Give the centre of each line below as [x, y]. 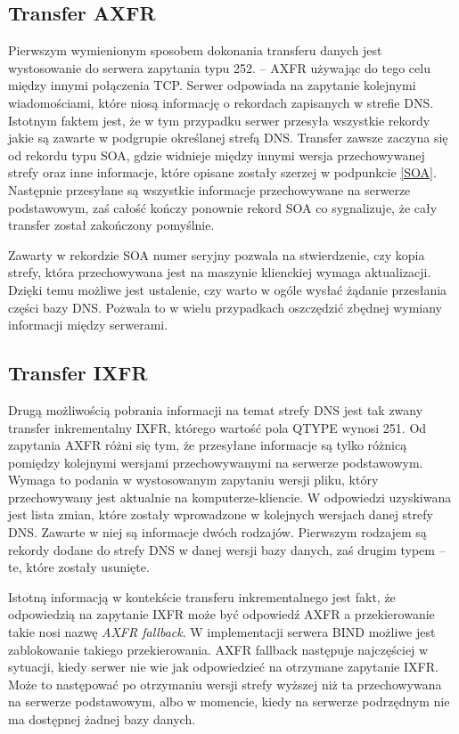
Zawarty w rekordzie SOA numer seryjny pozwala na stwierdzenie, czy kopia [217, 254]
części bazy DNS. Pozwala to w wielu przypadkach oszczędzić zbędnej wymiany [225, 307]
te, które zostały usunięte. [79, 567]
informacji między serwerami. [88, 325]
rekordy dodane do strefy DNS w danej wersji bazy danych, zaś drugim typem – [227, 549]
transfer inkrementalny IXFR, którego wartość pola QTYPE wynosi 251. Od [217, 427]
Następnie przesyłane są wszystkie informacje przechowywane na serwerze [209, 189]
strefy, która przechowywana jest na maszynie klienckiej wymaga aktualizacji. [220, 272]
